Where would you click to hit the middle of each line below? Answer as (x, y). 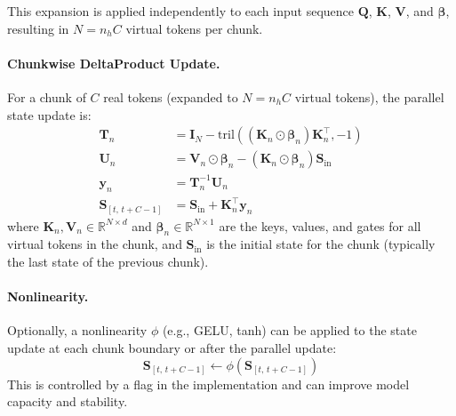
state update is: (49, 114)
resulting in (38, 28)
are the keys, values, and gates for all (320, 225)
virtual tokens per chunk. (194, 28)
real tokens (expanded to (171, 96)
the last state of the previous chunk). (108, 261)
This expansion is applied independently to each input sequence (180, 11)
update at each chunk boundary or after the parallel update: (172, 347)
